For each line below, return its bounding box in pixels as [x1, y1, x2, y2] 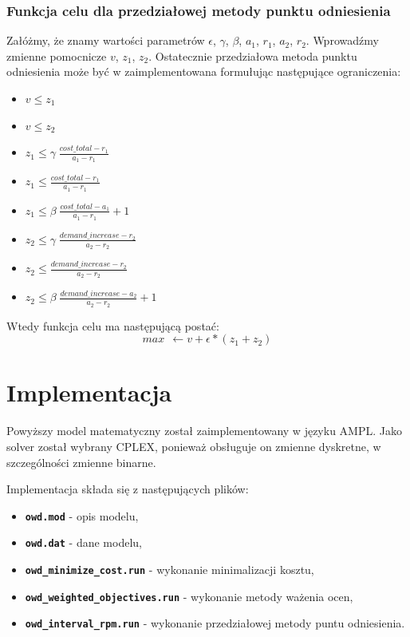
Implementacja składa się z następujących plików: [6, 481, 249, 497]
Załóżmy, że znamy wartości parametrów [6, 32, 205, 49]
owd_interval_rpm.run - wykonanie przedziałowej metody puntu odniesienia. [25, 615, 405, 631]
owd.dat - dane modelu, [25, 534, 142, 551]
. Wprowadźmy [306, 32, 379, 49]
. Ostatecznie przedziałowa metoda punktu [148, 47, 357, 64]
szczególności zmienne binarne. [6, 453, 156, 470]
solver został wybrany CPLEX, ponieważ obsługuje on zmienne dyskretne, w [6, 437, 381, 454]
